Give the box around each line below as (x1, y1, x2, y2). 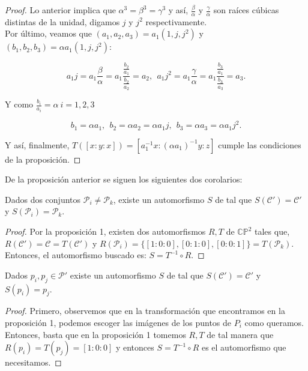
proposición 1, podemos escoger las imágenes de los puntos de (5, 316, 232, 328)
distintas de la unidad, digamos (5, 15, 120, 28)
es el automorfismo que (201, 341, 286, 354)
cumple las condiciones (218, 138, 301, 151)
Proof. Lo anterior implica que (5, 4, 116, 16)
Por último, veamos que (5, 27, 92, 40)
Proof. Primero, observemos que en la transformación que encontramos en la (5, 304, 285, 317)
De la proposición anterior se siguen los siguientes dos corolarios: (5, 173, 243, 185)
